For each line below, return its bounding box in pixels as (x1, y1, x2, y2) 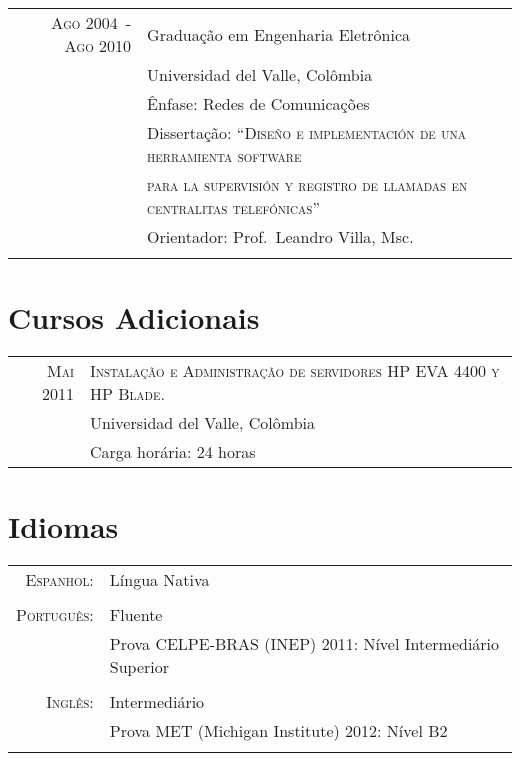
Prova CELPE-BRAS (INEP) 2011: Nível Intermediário (109, 632, 500, 656)
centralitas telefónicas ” (147, 196, 320, 219)
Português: (16, 603, 94, 627)
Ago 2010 (64, 34, 132, 57)
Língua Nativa (109, 568, 210, 592)
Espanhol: (25, 568, 94, 592)
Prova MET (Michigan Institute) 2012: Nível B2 (109, 719, 448, 743)
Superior (109, 655, 170, 679)
